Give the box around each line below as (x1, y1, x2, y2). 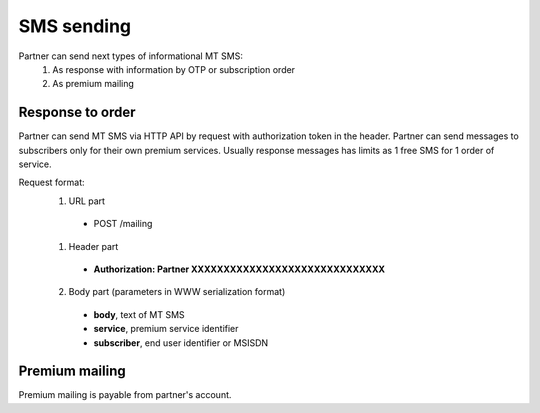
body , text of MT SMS (93, 308, 185, 320)
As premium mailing (52, 78, 135, 90)
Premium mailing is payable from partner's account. (18, 389, 232, 401)
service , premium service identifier (93, 323, 239, 335)
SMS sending (18, 15, 132, 37)
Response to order (18, 104, 136, 121)
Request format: (18, 176, 85, 189)
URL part (68, 195, 105, 207)
